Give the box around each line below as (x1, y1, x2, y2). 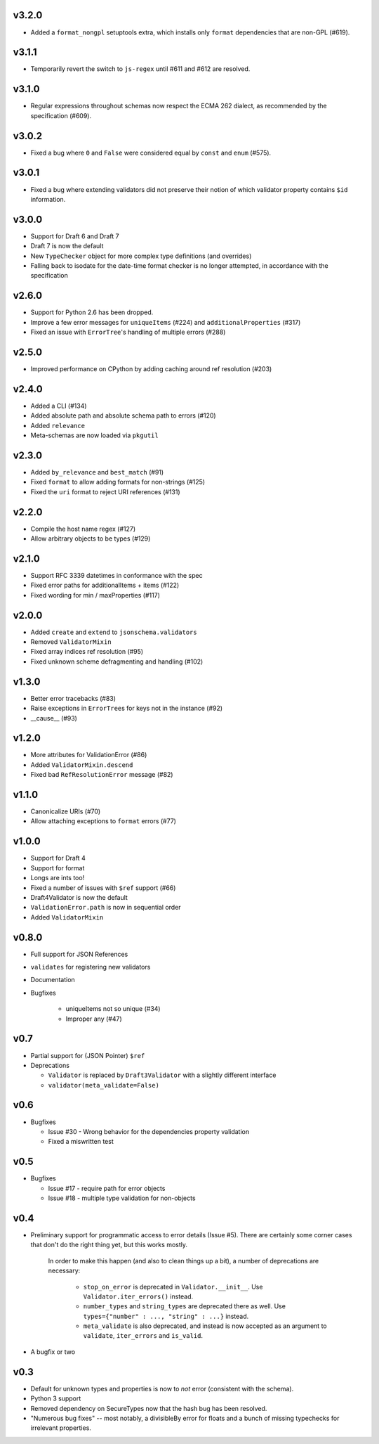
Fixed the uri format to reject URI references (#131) (30, 487, 180, 496)
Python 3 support (30, 1394, 81, 1403)
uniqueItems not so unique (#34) (65, 1005, 161, 1013)
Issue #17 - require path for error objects (48, 1184, 166, 1192)
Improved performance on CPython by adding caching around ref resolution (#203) (30, 364, 272, 373)
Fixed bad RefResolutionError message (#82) (30, 771, 173, 779)
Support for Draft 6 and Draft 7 (30, 232, 119, 240)
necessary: (48, 1266, 81, 1275)
